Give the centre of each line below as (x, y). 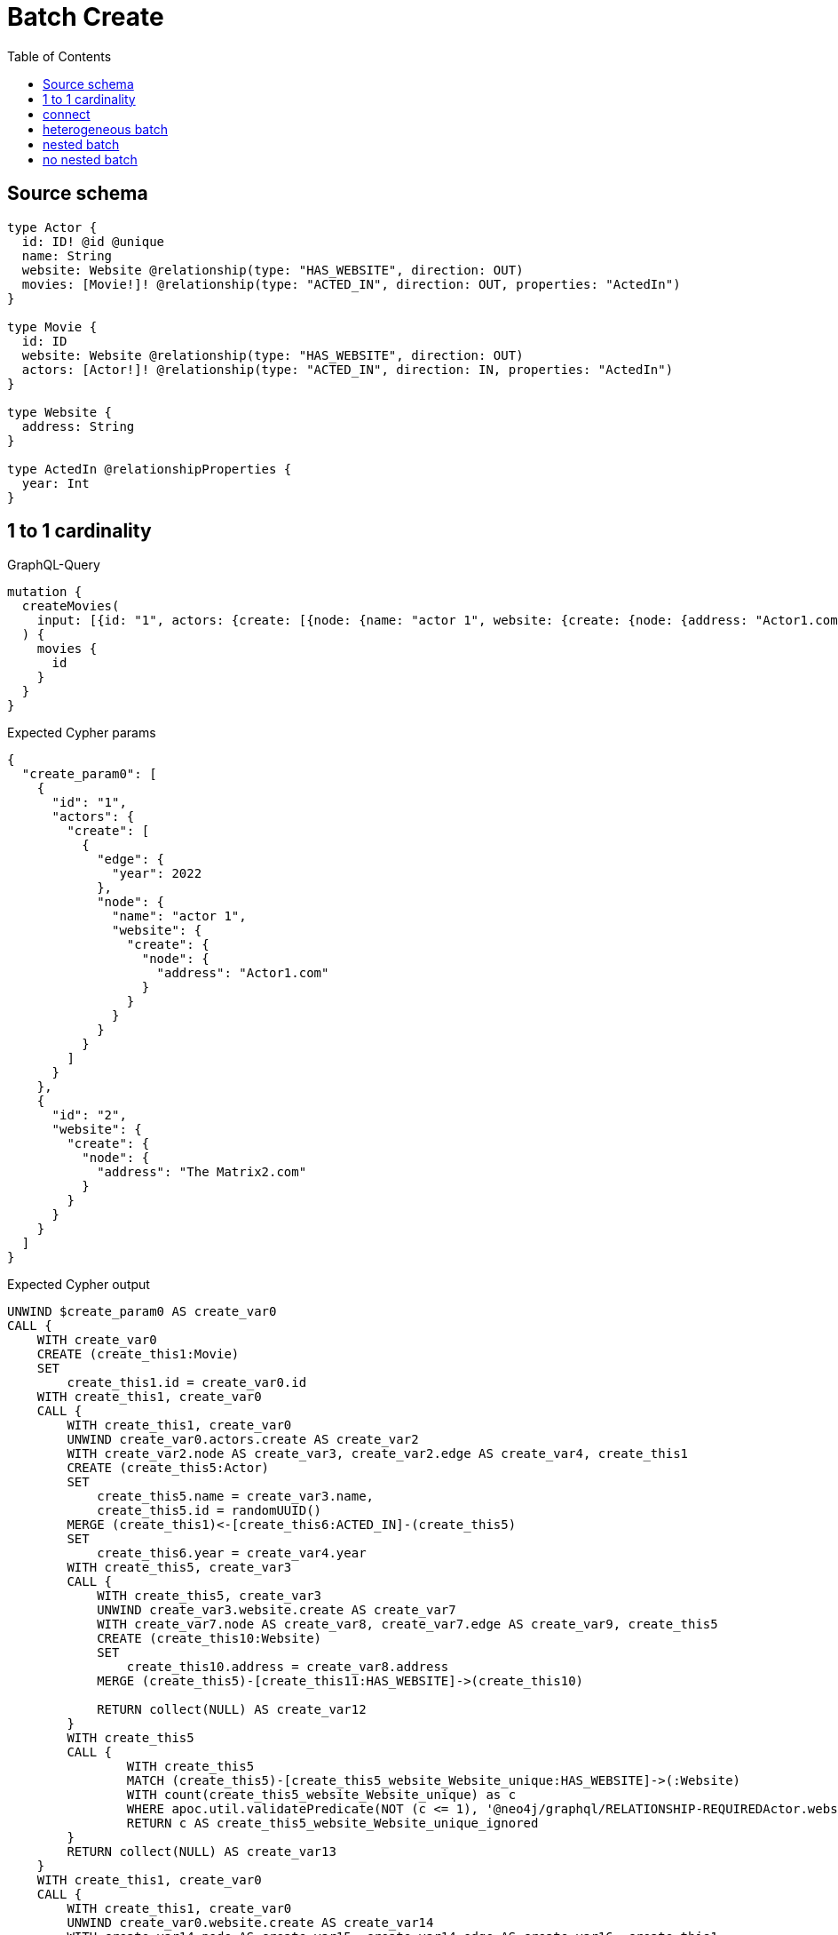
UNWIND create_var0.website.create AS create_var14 (250, 1923)
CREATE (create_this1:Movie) (138, 1354)
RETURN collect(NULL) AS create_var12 (232, 1710)
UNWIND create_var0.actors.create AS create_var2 (243, 1440)
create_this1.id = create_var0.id (187, 1383)
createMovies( (71, 606)
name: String (67, 255)
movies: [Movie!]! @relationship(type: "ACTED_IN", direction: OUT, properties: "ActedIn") (351, 284)
